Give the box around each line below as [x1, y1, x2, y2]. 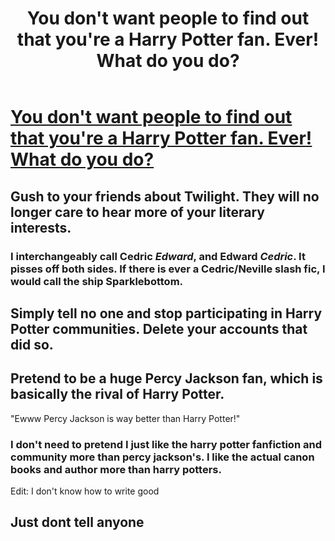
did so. [10, 336, 54, 353]
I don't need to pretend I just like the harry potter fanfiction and [10, 437, 322, 451]
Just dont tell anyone [10, 514, 145, 531]
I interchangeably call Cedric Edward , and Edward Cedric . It [10, 249, 306, 263]
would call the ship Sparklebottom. [10, 274, 184, 288]
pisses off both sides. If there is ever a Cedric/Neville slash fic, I [10, 262, 326, 276]
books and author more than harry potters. [10, 462, 222, 476]
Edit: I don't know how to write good [10, 485, 160, 497]
